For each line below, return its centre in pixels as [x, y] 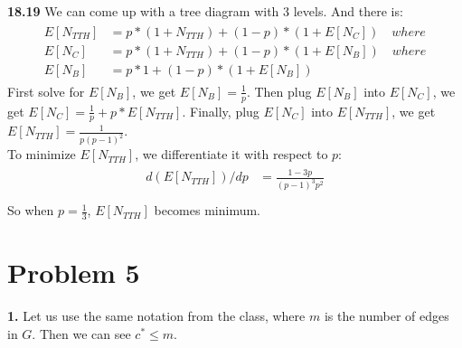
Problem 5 [74, 273]
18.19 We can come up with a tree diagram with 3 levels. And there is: [205, 11]
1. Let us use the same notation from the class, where [156, 316]
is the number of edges [387, 316]
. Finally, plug [221, 111]
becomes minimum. [207, 210]
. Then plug [279, 91]
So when [31, 210]
